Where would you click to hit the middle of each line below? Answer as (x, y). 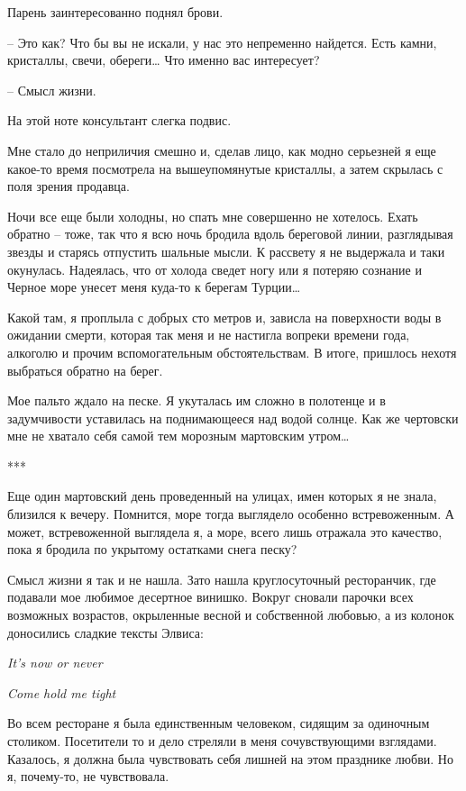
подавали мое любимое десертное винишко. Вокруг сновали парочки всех (210, 597)
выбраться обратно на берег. (85, 370)
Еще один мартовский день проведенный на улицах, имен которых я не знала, (222, 496)
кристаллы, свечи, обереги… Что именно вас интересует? (164, 60)
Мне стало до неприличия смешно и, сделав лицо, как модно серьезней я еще (222, 150)
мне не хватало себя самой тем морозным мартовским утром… (178, 436)
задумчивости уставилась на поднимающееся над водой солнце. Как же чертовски (233, 418)
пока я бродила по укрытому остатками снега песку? (152, 549)
